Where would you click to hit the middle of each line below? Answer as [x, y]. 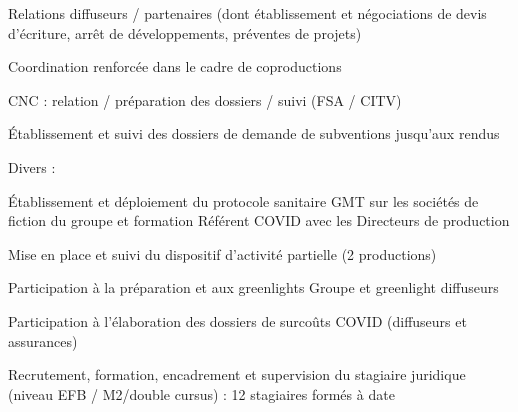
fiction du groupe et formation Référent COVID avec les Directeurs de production [259, 220]
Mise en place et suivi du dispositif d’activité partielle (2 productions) [222, 253]
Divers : [32, 166]
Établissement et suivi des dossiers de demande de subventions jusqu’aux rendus [254, 133]
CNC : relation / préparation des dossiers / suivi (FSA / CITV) [205, 99]
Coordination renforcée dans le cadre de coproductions [175, 66]
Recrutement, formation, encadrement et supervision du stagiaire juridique [237, 374]
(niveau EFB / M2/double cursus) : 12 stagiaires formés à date [201, 393]
